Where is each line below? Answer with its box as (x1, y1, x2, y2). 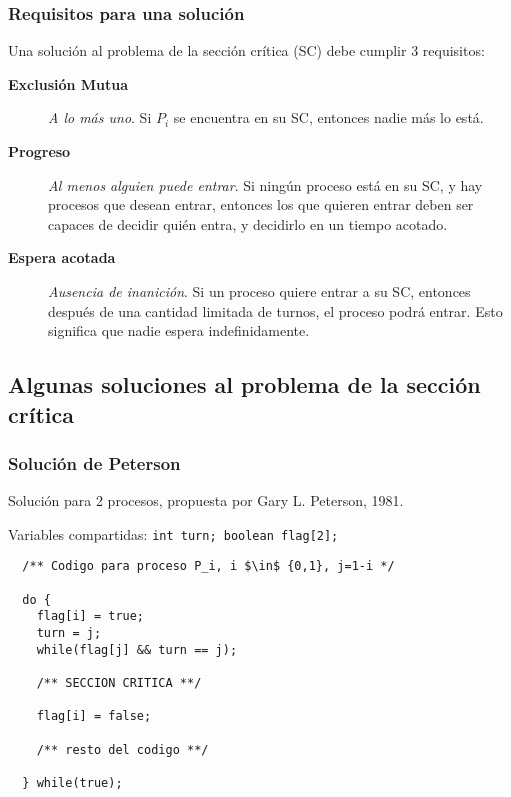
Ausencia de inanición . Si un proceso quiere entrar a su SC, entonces (48, 280, 471, 301)
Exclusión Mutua (8, 73, 129, 94)
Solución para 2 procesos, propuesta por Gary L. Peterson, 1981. (8, 490, 404, 511)
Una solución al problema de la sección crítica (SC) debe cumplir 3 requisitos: (8, 40, 485, 61)
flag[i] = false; (36, 709, 152, 724)
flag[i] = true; (36, 609, 145, 624)
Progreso (8, 141, 71, 161)
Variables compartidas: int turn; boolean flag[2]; (8, 523, 339, 544)
